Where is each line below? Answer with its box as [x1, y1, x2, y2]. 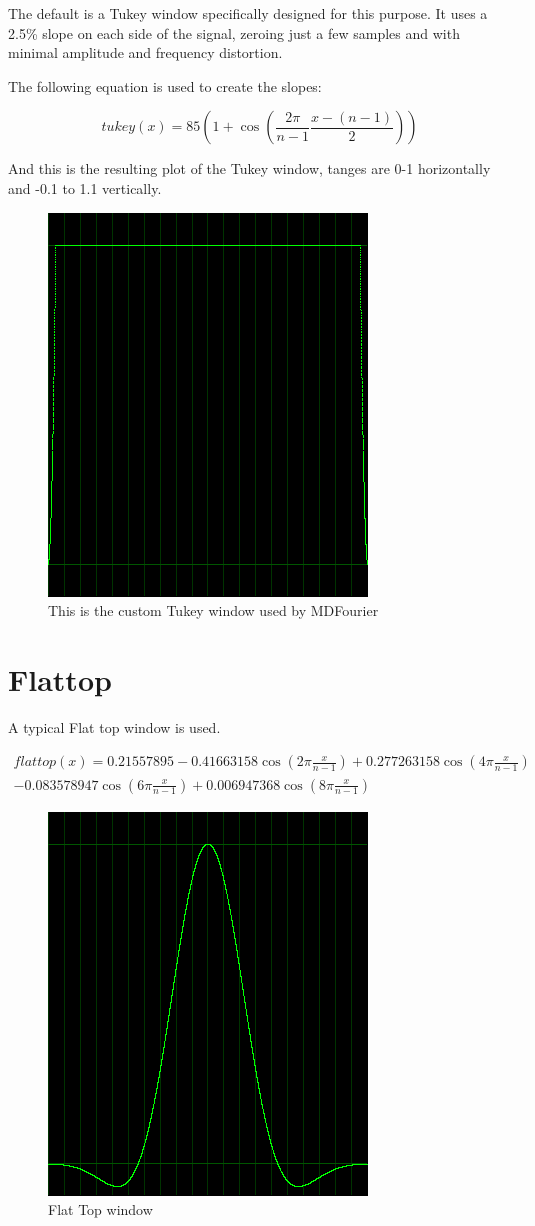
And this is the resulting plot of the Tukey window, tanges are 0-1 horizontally [8, 158, 491, 179]
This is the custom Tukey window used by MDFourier [48, 600, 379, 621]
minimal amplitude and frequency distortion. [8, 42, 283, 63]
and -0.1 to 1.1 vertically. [8, 177, 162, 198]
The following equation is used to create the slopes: [8, 75, 322, 96]
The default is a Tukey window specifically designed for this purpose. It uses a [8, 3, 488, 23]
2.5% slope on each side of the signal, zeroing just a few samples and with [8, 22, 460, 43]
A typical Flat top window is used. [8, 716, 221, 737]
